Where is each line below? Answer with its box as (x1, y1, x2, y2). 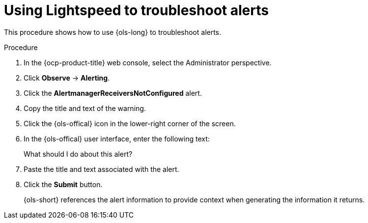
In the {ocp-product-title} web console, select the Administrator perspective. (24, 58, 272, 67)
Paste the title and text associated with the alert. (24, 165, 179, 173)
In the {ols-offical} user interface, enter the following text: (24, 134, 210, 143)
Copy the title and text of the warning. (24, 104, 146, 112)
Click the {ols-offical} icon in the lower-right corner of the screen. (24, 119, 236, 128)
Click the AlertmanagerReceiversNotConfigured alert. (24, 88, 202, 97)
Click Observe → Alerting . (24, 73, 110, 82)
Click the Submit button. (24, 180, 103, 189)
